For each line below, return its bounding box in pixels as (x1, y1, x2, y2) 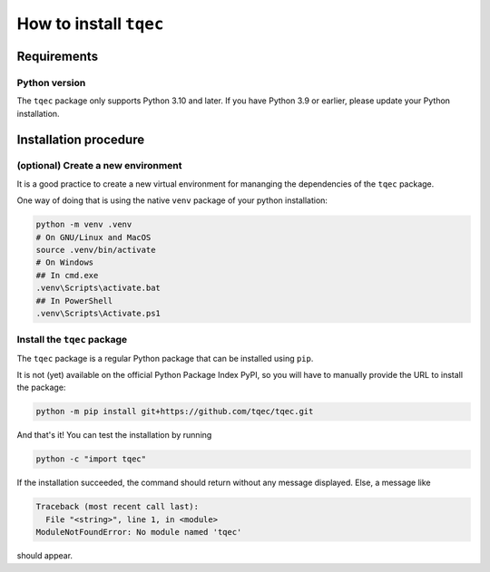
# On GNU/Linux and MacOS (35, 232, 152, 242)
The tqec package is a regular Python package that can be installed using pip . (16, 353, 314, 364)
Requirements (16, 48, 99, 63)
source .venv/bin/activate (35, 245, 156, 256)
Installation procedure (16, 131, 145, 147)
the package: (16, 382, 66, 393)
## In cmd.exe (35, 270, 99, 280)
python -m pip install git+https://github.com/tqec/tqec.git (35, 406, 314, 417)
